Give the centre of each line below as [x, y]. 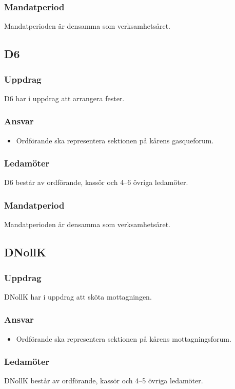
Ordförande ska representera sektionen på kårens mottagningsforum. [124, 338]
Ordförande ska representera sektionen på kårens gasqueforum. [115, 140]
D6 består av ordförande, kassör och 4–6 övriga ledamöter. [96, 182]
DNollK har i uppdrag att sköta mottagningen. [78, 296]
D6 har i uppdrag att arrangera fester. [64, 98]
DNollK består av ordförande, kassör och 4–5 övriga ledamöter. [104, 381]
